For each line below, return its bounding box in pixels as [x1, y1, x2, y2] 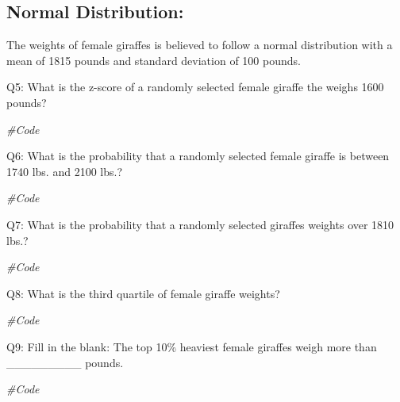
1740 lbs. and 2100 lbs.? [6, 163, 122, 179]
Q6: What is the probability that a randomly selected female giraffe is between [6, 147, 390, 164]
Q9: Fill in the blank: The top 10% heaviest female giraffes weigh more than [6, 338, 377, 354]
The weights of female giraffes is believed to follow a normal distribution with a [6, 36, 393, 53]
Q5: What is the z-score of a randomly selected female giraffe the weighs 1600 [6, 78, 384, 95]
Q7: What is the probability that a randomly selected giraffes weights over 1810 [6, 216, 394, 232]
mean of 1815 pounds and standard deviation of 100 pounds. [6, 52, 301, 68]
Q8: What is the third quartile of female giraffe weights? [6, 285, 280, 301]
